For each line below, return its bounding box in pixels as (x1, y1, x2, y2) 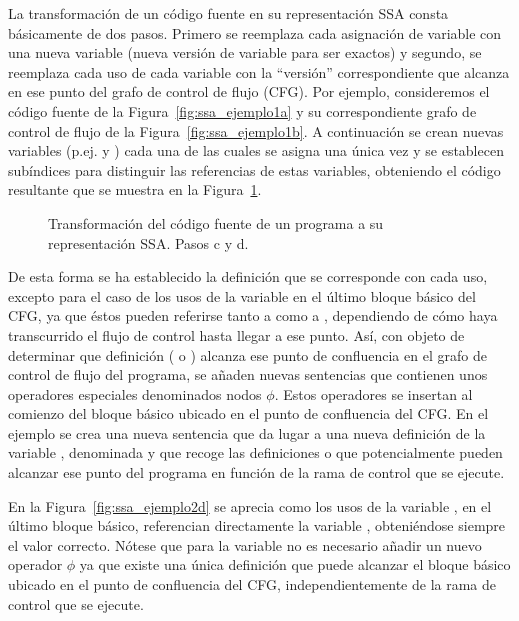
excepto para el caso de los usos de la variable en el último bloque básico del (8, 285, 476, 306)
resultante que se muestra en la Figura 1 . (8, 179, 262, 200)
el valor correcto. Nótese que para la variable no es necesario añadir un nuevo (8, 534, 482, 555)
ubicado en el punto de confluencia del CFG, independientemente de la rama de (8, 574, 496, 595)
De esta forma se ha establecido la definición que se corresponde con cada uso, (8, 266, 488, 287)
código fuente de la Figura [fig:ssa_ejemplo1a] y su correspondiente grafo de (8, 100, 477, 121)
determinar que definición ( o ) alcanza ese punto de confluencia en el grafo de (8, 344, 487, 365)
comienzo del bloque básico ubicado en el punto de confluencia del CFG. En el (8, 403, 489, 424)
